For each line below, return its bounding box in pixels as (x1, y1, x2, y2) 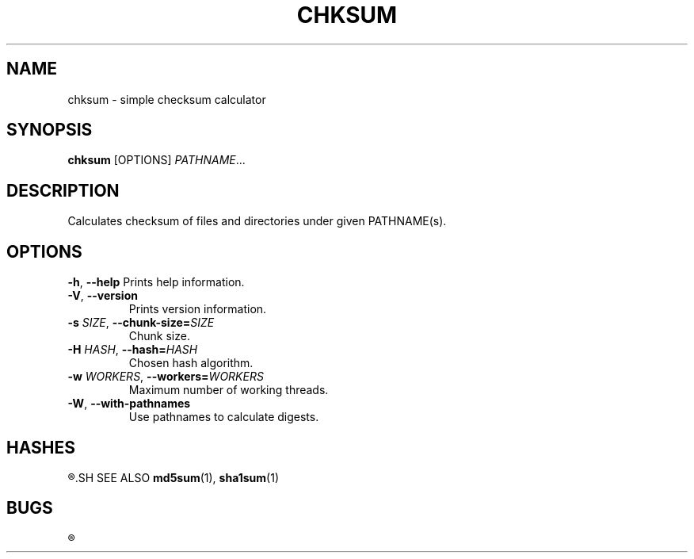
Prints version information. (128, 302, 267, 316)
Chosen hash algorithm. (128, 356, 254, 370)
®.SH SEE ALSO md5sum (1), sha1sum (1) (67, 470, 279, 484)
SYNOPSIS (6, 120, 93, 140)
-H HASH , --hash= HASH (67, 343, 198, 357)
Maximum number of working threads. (128, 383, 329, 397)
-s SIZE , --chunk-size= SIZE (67, 316, 215, 330)
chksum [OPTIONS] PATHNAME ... (67, 153, 246, 167)
